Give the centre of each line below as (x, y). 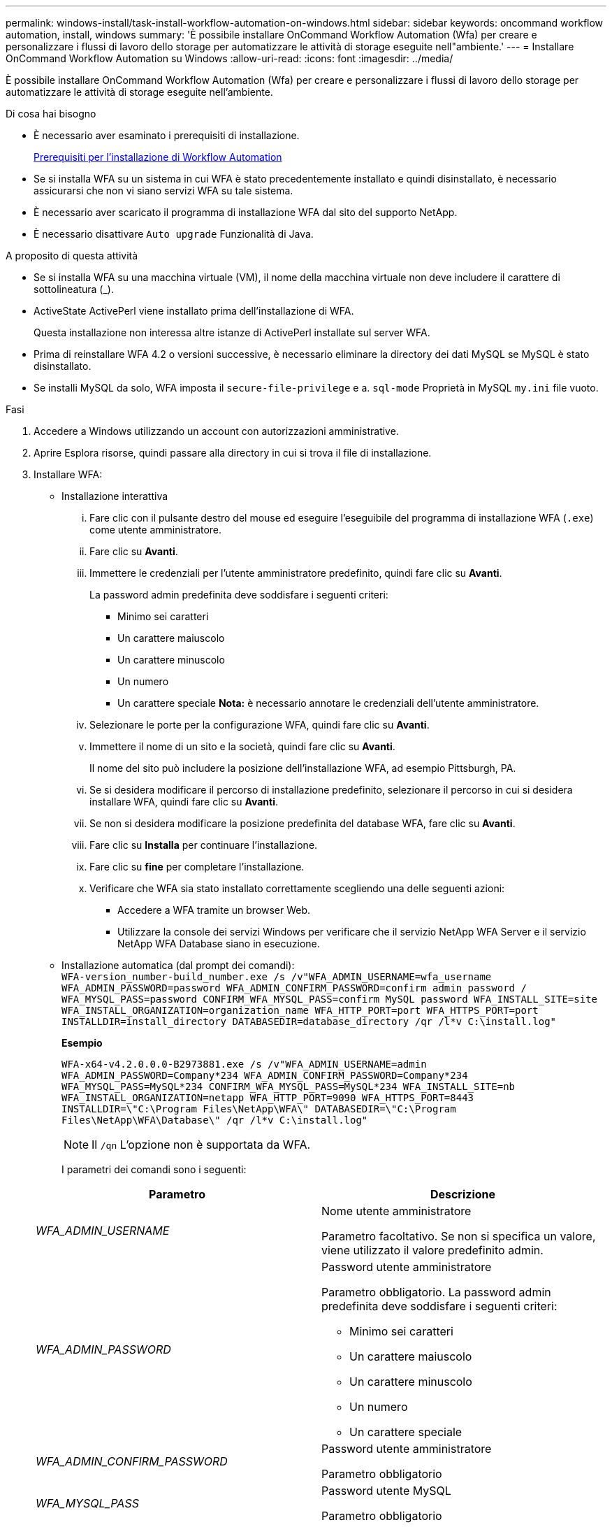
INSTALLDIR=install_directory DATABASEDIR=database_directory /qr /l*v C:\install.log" (309, 1021)
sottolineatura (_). (74, 289)
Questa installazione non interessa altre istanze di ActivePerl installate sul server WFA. (232, 332)
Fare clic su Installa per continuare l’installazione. (204, 845)
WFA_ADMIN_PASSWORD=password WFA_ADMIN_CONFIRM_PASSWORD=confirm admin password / (294, 988)
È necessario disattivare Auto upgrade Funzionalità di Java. (174, 234)
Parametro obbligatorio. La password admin (436, 1292)
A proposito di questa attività (72, 256)
